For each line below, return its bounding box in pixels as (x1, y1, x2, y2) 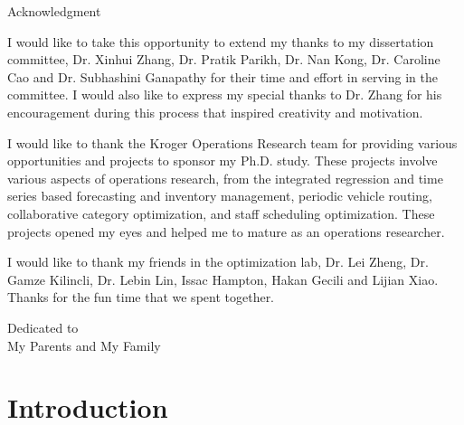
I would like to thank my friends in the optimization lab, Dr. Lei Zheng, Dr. (7, 252, 429, 271)
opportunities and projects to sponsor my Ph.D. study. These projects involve (7, 151, 438, 170)
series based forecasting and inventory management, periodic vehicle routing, (7, 186, 432, 205)
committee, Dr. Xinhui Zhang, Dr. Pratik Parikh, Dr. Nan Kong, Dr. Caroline (7, 50, 440, 69)
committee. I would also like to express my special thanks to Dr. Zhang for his (7, 85, 442, 104)
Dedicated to (7, 317, 79, 336)
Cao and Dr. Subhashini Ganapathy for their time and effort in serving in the (7, 67, 438, 86)
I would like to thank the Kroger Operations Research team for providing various (7, 133, 458, 152)
